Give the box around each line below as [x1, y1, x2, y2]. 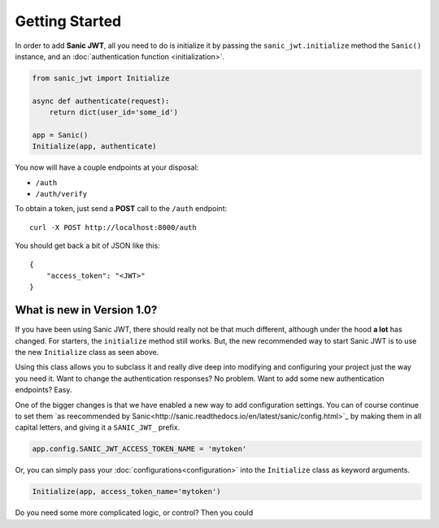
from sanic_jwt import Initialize [32, 73, 170, 83]
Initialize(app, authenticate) [32, 142, 158, 151]
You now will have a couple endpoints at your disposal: [15, 162, 199, 172]
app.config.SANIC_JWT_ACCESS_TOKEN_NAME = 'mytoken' [32, 444, 247, 454]
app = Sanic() [32, 130, 89, 140]
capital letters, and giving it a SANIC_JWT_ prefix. [15, 422, 180, 432]
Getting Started [15, 12, 122, 30]
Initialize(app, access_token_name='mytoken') [32, 487, 221, 496]
